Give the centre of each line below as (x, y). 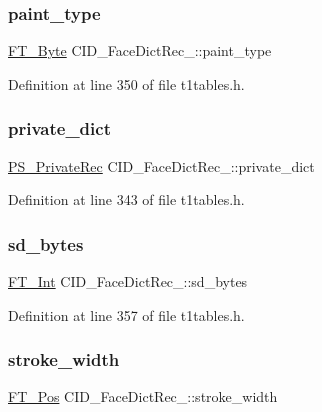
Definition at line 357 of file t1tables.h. (126, 314)
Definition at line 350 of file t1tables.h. (126, 83)
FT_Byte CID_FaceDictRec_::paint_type (140, 50)
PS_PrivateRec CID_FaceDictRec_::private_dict (161, 165)
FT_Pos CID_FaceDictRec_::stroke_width (143, 396)
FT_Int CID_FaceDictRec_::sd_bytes (128, 281)
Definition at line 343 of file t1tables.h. (126, 199)
